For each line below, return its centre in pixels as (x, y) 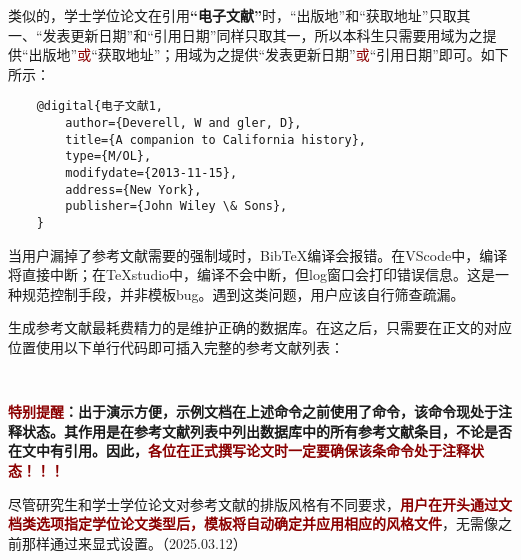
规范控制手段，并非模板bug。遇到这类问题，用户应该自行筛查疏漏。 (243, 293)
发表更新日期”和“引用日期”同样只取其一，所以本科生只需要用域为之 (262, 34)
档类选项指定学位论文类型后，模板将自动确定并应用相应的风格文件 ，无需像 (253, 523)
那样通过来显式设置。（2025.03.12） (134, 542)
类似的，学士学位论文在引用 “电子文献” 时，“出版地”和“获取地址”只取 (232, 15)
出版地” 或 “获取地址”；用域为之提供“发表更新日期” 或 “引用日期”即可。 (254, 54)
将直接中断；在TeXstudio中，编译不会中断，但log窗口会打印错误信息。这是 (251, 274)
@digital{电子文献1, (99, 106)
